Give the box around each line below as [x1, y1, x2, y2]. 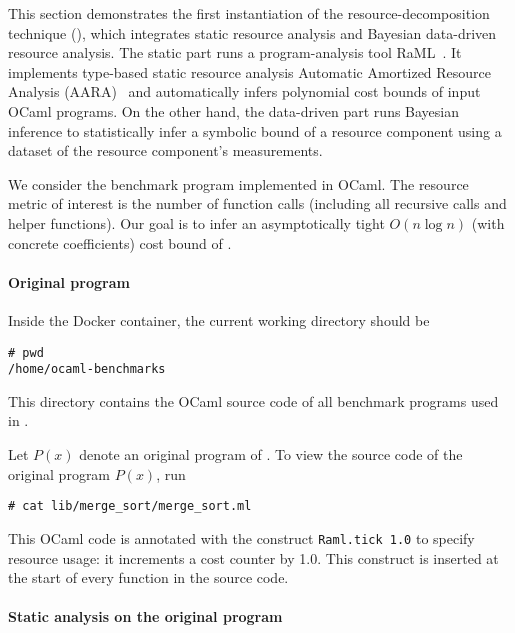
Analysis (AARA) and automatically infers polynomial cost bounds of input [8, 81, 481, 102]
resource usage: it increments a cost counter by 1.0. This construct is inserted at [8, 547, 499, 568]
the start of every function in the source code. [8, 567, 289, 588]
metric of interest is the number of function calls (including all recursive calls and [8, 193, 507, 214]
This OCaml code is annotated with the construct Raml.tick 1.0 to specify [8, 527, 475, 548]
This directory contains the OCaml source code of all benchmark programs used [8, 390, 499, 411]
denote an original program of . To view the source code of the [79, 444, 463, 465]
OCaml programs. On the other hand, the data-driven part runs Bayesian [8, 100, 460, 121]
